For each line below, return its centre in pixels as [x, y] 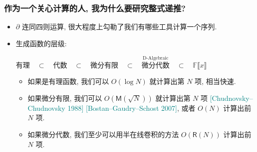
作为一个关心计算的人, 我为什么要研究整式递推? [95, 8]
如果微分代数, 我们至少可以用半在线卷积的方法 [103, 134]
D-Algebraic [156, 58]
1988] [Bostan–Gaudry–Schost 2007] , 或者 [131, 108]
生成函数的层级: [41, 43]
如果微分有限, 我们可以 [65, 98]
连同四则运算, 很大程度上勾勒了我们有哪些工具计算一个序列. [119, 27]
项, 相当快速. [215, 81]
